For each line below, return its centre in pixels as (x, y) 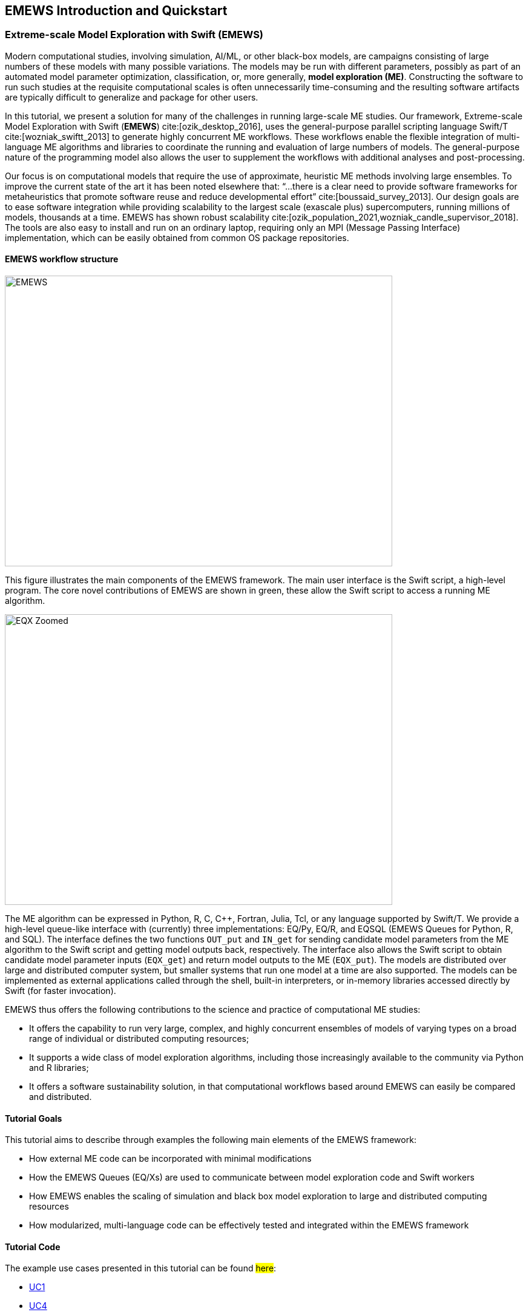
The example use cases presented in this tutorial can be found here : (141, 1268)
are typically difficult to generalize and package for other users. (132, 97)
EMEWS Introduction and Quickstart (116, 11)
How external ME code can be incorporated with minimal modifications (170, 1159)
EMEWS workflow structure (62, 259)
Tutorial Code (33, 1247)
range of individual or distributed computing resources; (139, 1039)
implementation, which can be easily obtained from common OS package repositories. (177, 237)
